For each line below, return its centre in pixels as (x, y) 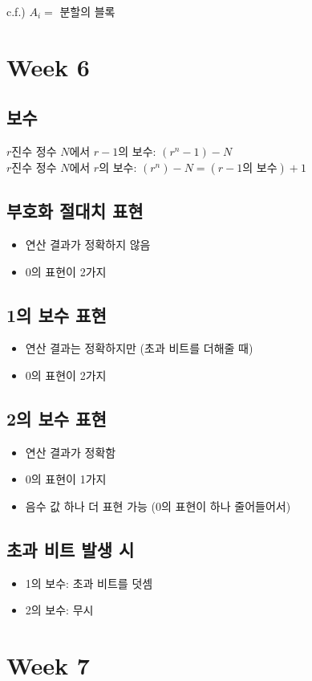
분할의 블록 (87, 11)
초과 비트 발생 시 (71, 549)
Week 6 (48, 66)
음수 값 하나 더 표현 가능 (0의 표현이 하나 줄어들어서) (158, 506)
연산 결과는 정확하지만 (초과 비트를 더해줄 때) (139, 348)
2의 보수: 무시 (59, 610)
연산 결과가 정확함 (71, 452)
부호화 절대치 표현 (75, 211)
